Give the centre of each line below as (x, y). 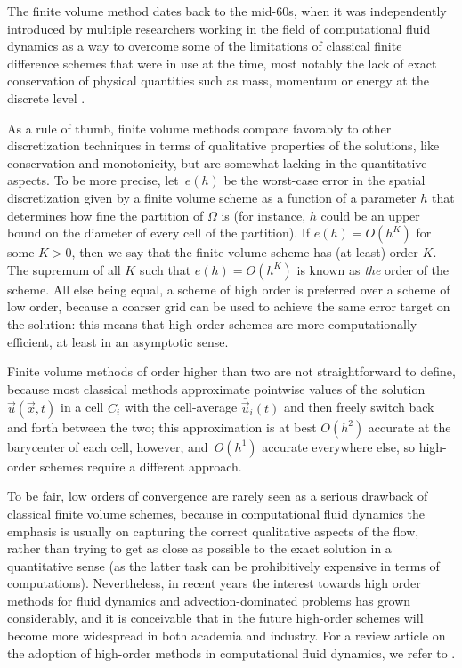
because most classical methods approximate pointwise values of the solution (216, 388)
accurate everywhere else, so (338, 446)
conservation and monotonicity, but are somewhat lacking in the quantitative (217, 162)
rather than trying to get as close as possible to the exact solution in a (199, 548)
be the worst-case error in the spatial (324, 180)
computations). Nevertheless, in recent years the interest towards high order (214, 583)
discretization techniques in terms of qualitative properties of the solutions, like (223, 145)
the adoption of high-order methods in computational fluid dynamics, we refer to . (231, 652)
